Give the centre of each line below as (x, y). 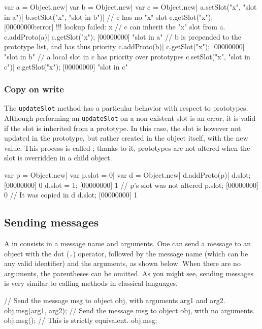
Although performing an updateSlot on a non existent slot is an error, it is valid (130, 118)
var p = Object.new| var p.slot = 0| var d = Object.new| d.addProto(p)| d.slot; (127, 175)
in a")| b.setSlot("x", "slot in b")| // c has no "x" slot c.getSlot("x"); (109, 17)
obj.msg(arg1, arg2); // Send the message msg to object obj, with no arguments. (129, 310)
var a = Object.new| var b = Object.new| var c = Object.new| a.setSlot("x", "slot (130, 7)
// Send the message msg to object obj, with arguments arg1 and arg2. (115, 300)
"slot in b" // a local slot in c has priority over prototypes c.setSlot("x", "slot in (127, 56)
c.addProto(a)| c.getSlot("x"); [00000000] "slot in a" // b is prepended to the (123, 36)
